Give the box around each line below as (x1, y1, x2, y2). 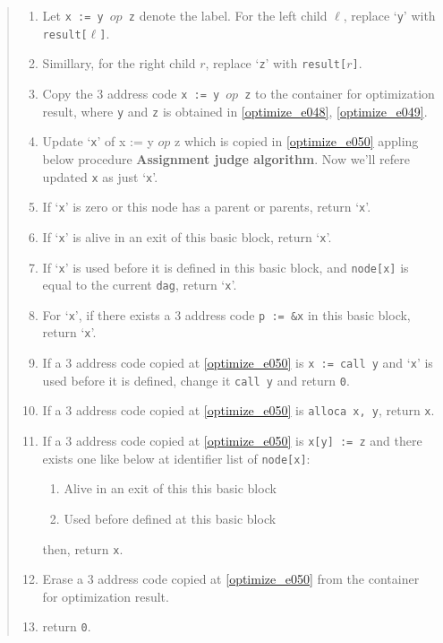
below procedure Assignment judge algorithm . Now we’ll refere (42, 149, 410, 168)
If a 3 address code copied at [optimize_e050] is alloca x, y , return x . (42, 401, 435, 420)
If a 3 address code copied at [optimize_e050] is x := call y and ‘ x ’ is (42, 353, 433, 372)
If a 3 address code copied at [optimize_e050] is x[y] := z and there (42, 431, 422, 450)
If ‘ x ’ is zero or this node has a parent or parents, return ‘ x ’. (42, 197, 371, 216)
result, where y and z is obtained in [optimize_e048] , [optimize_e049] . (42, 101, 428, 120)
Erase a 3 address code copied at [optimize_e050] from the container (42, 569, 420, 588)
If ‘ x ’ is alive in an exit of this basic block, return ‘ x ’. (42, 227, 332, 246)
